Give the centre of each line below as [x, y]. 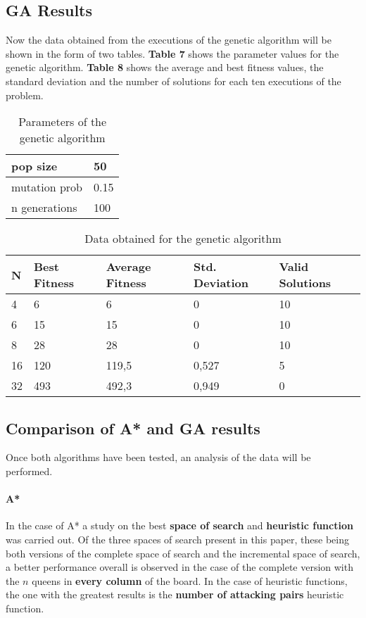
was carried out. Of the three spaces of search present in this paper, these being [178, 539]
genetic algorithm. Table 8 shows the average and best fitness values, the [165, 67]
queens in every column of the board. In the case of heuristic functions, [190, 580]
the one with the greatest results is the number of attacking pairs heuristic [175, 594]
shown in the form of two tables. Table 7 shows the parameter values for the [172, 53]
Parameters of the [63, 122]
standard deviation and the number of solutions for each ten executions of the [173, 81]
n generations [44, 208]
